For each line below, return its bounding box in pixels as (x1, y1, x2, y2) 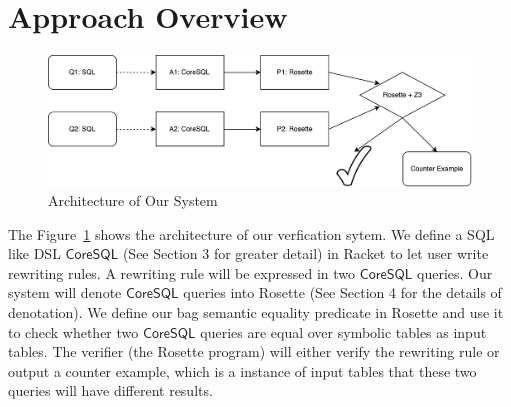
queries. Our (417, 262, 493, 283)
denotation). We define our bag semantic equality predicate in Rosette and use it (8, 302, 504, 323)
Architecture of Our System (48, 190, 218, 211)
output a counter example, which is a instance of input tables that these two (8, 360, 477, 381)
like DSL (8, 243, 61, 264)
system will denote (8, 282, 122, 303)
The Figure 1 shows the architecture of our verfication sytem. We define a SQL (8, 223, 495, 244)
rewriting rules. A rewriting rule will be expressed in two (8, 262, 356, 283)
